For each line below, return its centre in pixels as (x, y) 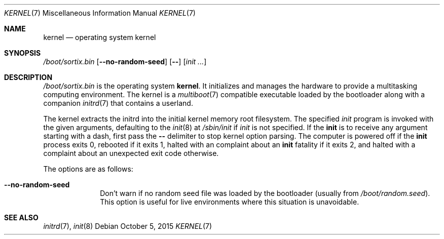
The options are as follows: (88, 169)
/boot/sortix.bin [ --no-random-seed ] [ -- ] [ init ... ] (125, 62)
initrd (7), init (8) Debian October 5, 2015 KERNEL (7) (128, 226)
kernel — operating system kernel (100, 37)
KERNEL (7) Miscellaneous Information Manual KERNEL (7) (100, 13)
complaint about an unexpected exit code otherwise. (131, 153)
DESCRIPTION (28, 77)
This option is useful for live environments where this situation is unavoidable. (230, 202)
